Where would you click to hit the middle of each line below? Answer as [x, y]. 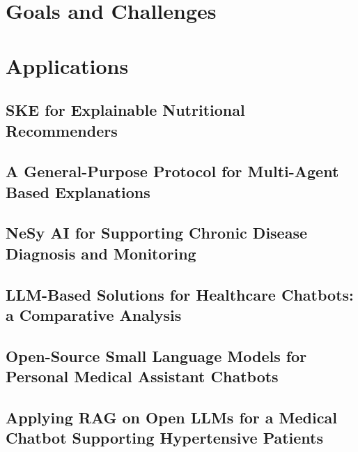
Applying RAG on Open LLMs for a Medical [171, 417]
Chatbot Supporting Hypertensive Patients [165, 438]
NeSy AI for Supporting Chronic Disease [157, 233]
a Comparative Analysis [94, 315]
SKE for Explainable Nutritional [125, 110]
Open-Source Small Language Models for [156, 355]
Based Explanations [78, 191]
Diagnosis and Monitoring [101, 253]
